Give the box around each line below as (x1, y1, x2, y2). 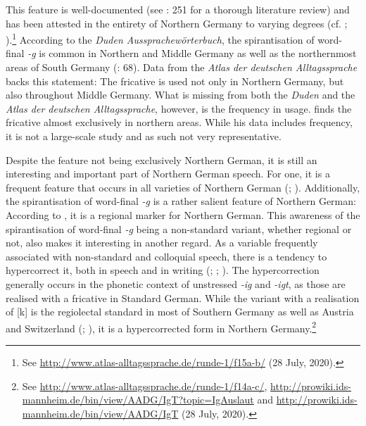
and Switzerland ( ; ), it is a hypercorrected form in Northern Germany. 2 (6, 318, 317, 335)
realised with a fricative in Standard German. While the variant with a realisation (6, 290, 360, 305)
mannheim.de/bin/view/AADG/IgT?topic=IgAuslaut (22, 392, 254, 407)
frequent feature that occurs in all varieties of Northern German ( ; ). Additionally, (6, 180, 360, 194)
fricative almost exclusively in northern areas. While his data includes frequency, (6, 115, 353, 130)
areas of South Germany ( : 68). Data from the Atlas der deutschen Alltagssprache (6, 60, 358, 75)
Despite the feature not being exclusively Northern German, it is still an (6, 152, 317, 167)
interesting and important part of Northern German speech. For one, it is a (6, 166, 330, 181)
